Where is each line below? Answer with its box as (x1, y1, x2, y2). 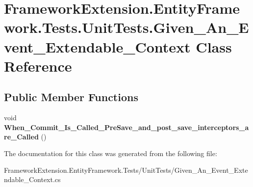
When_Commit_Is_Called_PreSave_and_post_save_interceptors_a (4, 122, 249, 132)
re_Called (4, 132, 39, 142)
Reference (4, 55, 72, 76)
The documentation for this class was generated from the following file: (4, 148, 217, 158)
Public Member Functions (4, 89, 138, 105)
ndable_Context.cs (4, 174, 61, 185)
